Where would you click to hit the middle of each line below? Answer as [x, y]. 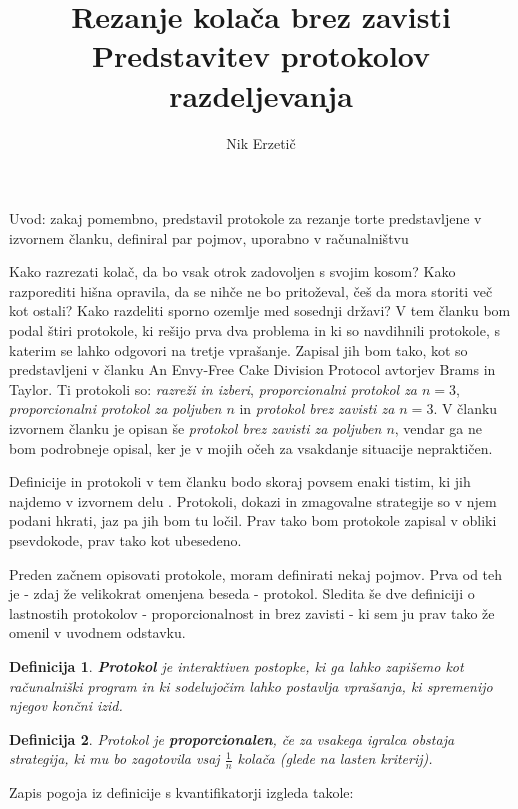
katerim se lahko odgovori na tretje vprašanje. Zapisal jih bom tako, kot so [238, 349]
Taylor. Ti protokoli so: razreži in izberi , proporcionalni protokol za [213, 388]
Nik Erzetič [261, 142]
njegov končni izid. [66, 705]
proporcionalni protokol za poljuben [115, 408]
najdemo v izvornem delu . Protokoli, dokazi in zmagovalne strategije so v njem [253, 500]
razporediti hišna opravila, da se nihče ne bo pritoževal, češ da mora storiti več [251, 290]
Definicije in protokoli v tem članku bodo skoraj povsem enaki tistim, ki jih [240, 481]
